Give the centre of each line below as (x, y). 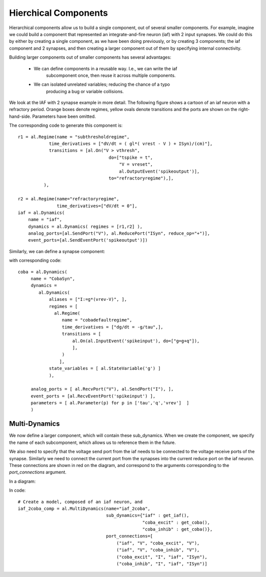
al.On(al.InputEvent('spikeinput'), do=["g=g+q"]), (136, 341)
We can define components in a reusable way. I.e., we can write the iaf (105, 69)
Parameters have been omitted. (64, 116)
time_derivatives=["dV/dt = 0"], (97, 206)
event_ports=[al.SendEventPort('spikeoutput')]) (88, 240)
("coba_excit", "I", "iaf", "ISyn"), (162, 557)
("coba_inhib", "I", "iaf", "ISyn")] (162, 564)
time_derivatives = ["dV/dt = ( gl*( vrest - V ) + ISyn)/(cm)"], (131, 144)
